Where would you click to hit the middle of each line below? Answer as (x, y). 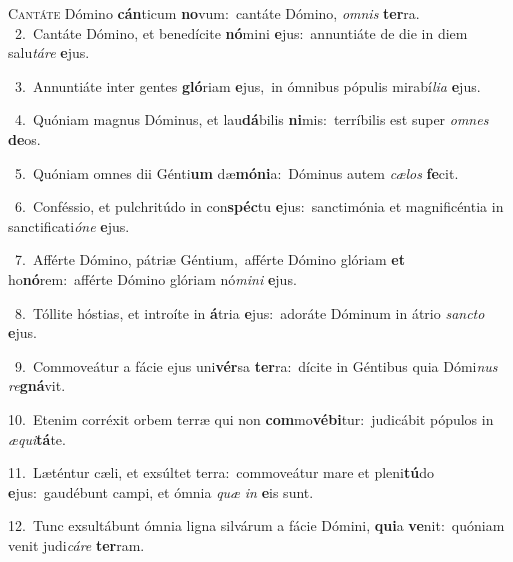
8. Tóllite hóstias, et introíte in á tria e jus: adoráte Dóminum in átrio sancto (249, 312)
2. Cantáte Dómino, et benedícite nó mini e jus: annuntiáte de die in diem (241, 32)
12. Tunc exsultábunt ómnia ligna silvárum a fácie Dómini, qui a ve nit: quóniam (256, 525)
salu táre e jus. (49, 52)
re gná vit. (37, 385)
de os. (24, 138)
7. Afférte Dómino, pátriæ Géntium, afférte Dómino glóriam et (209, 259)
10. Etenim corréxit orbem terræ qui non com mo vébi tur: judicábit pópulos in (251, 418)
